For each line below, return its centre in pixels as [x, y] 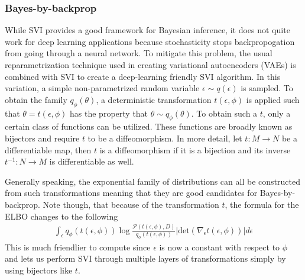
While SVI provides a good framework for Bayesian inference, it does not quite [147, 30]
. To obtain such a [224, 113]
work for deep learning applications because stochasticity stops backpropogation [150, 41]
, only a [277, 113]
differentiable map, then [48, 149]
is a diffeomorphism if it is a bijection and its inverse [195, 149]
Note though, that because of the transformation [131, 204]
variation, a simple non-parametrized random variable [102, 88]
